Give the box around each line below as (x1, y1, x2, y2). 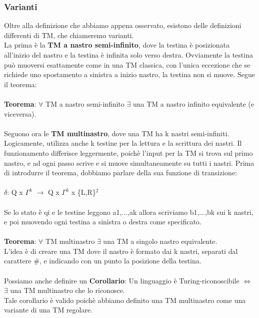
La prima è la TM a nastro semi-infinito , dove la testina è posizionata (4, 40, 230, 50)
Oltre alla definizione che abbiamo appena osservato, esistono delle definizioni (4, 20, 241, 31)
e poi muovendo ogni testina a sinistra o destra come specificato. (4, 216, 201, 227)
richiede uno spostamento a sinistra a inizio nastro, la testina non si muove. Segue (4, 69, 255, 80)
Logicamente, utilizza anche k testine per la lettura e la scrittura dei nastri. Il (4, 138, 242, 148)
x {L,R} (71, 187, 96, 197)
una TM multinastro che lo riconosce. (10, 285, 125, 295)
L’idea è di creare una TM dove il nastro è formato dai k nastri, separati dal (4, 245, 238, 256)
